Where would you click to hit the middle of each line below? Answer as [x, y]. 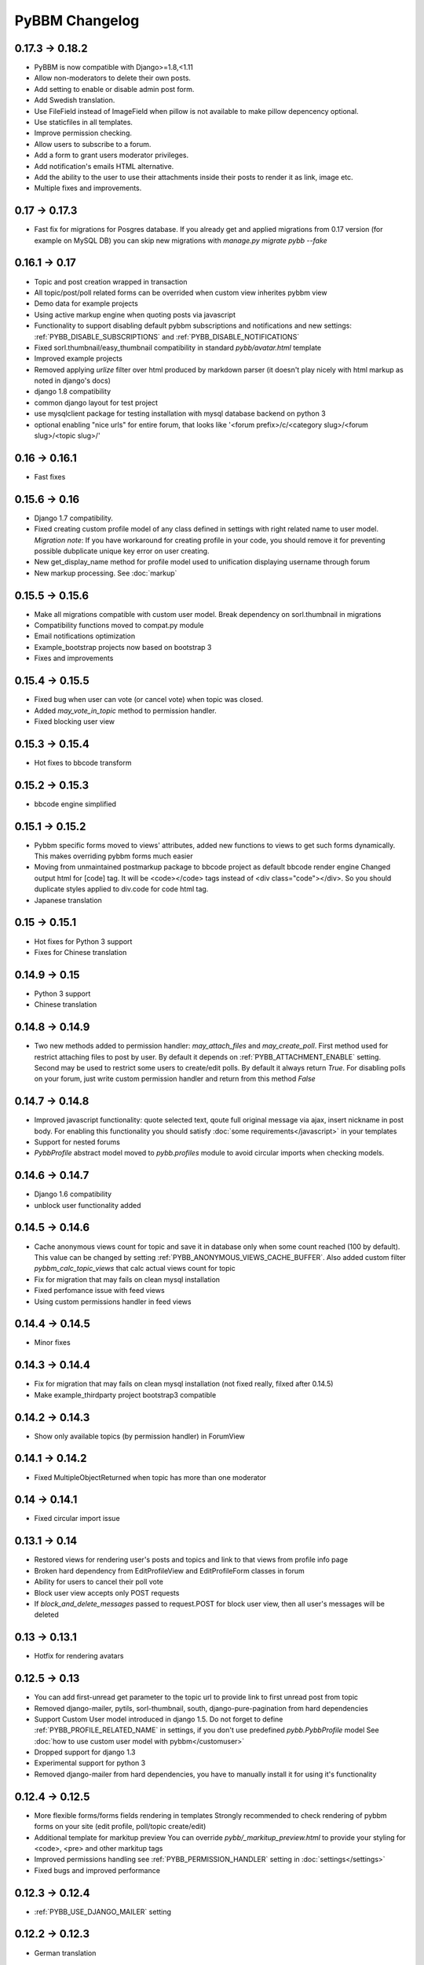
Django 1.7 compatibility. [74, 518]
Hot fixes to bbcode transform [83, 762]
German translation [65, 1952]
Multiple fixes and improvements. [88, 188]
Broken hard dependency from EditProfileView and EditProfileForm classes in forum [170, 1570]
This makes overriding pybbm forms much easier [113, 856]
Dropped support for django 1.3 [85, 1752]
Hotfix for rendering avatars [79, 1656]
